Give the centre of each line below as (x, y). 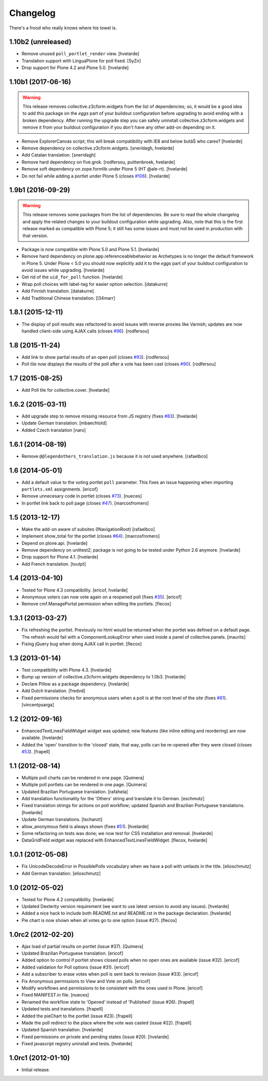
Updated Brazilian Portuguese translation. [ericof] (72, 953)
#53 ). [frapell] (36, 751)
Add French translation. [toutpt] (54, 564)
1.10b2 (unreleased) (40, 42)
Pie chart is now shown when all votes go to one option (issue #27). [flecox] (99, 920)
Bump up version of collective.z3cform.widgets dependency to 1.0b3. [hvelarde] (104, 677)
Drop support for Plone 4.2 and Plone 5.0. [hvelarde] (75, 68)
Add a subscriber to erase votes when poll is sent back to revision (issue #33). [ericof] (110, 974)
